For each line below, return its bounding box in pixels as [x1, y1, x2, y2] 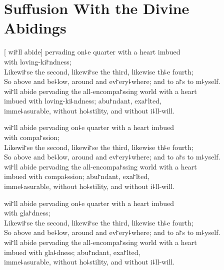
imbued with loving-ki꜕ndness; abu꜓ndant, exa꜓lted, [4, 95, 161, 106]
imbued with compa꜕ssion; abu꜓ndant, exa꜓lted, [4, 171, 150, 181]
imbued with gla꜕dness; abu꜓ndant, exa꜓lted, [4, 246, 140, 257]
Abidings [4, 17, 66, 38]
